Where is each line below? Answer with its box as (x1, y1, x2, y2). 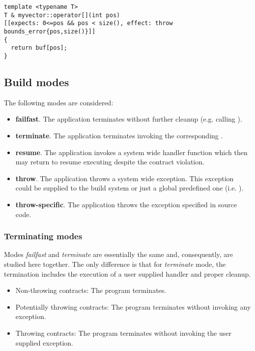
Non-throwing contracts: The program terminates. (15, 285, 167, 295)
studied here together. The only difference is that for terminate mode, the (4, 258, 226, 269)
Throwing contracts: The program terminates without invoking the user (15, 327, 231, 338)
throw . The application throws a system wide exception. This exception (15, 173, 234, 183)
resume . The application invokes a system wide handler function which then (15, 147, 248, 157)
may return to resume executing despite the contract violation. (15, 157, 204, 167)
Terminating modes (4, 230, 83, 242)
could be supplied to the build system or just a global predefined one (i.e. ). (15, 183, 244, 193)
